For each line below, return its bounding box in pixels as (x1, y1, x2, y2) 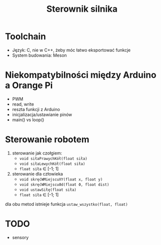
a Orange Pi (5, 80, 53, 91)
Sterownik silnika (46, 3, 118, 15)
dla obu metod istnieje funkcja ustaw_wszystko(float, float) (5, 201, 128, 207)
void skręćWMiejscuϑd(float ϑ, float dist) (19, 182, 110, 187)
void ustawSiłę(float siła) (19, 187, 77, 192)
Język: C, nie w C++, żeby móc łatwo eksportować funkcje (12, 47, 131, 53)
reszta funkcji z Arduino (12, 106, 60, 112)
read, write (12, 101, 34, 107)
